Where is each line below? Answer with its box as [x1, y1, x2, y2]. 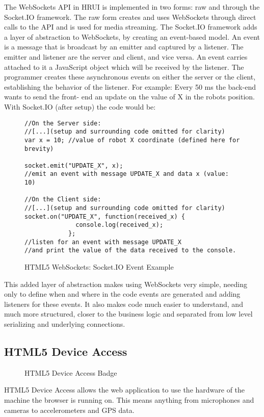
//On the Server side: [24, 119, 101, 127]
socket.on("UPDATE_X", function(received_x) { [24, 213, 185, 220]
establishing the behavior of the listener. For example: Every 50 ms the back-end [4, 81, 256, 92]
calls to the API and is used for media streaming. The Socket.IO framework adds [4, 21, 257, 32]
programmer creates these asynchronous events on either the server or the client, [4, 71, 256, 82]
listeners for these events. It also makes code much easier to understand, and [4, 298, 243, 309]
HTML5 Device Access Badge [24, 367, 117, 378]
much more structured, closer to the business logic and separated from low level [4, 308, 253, 319]
